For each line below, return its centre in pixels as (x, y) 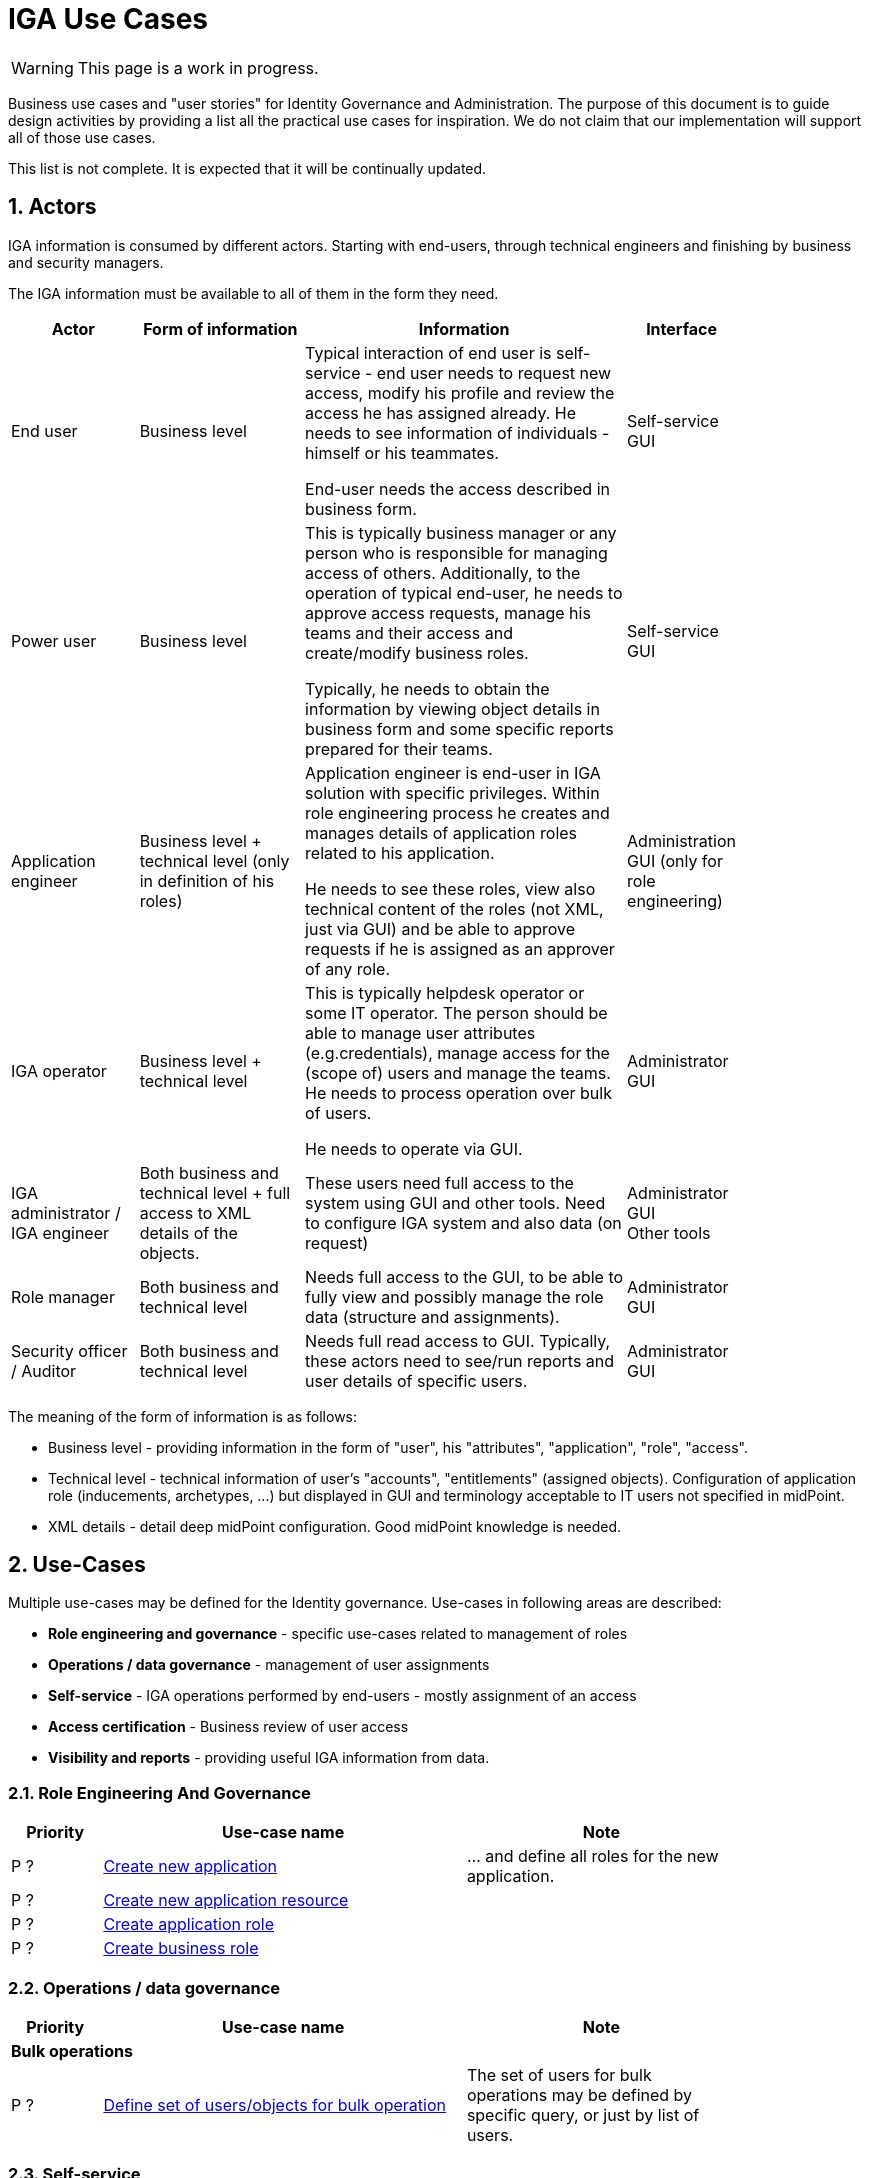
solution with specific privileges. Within (452, 792)
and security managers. (86, 262)
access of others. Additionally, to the (443, 572)
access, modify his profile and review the (460, 392)
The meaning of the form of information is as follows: (183, 1416)
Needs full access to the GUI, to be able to (464, 1276)
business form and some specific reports (459, 728)
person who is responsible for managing (456, 552)
